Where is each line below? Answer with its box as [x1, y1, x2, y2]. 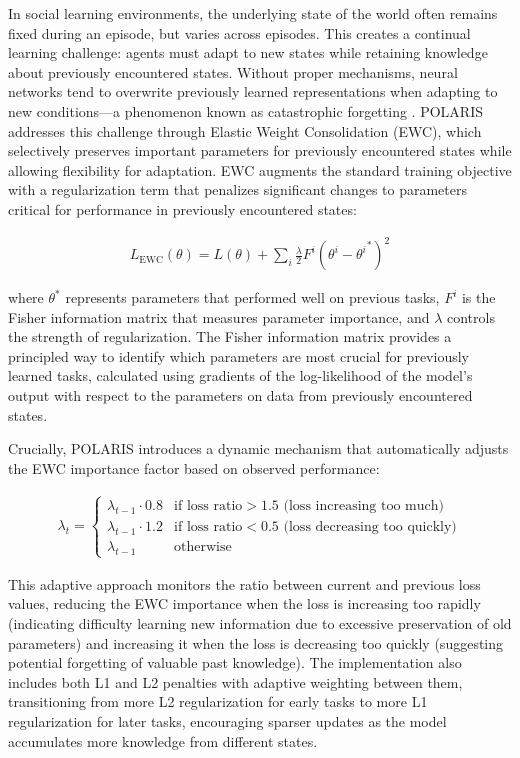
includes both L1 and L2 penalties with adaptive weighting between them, [8, 671, 463, 692]
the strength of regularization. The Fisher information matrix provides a [8, 326, 452, 347]
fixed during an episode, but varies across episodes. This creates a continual [8, 22, 471, 43]
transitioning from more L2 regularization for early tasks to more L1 [8, 691, 428, 712]
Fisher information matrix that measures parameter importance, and [8, 306, 430, 327]
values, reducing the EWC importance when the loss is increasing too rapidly [8, 593, 481, 614]
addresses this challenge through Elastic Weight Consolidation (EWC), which [8, 120, 482, 141]
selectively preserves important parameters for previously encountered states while [8, 140, 512, 161]
